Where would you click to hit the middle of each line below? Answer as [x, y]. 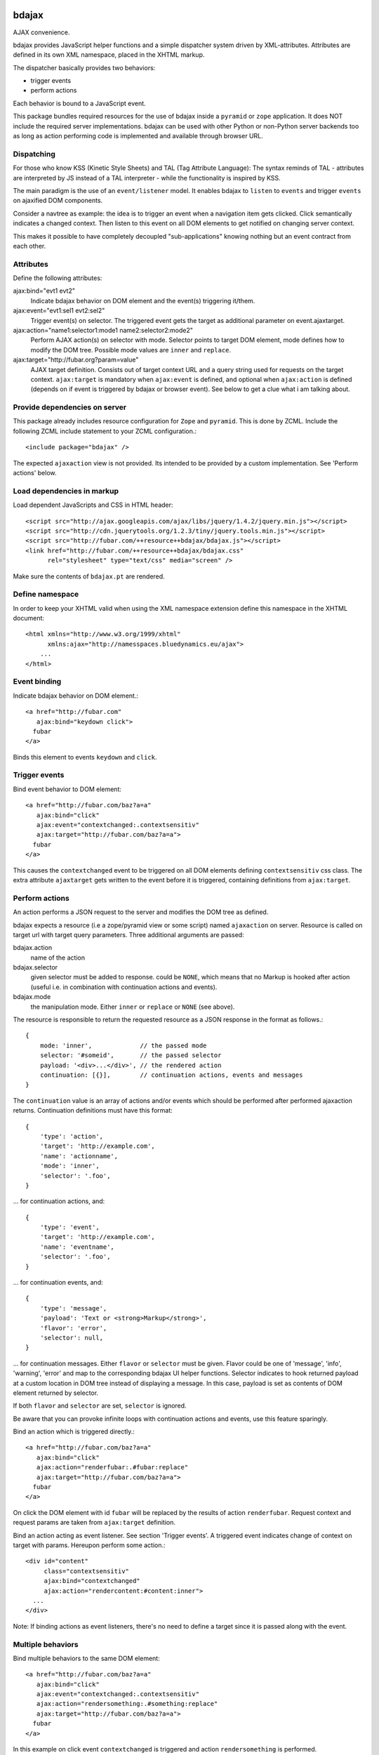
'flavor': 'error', [73, 1328]
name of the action [58, 958]
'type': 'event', [69, 1227]
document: [29, 618]
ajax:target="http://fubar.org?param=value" [76, 360]
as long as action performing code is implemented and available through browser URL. [138, 136]
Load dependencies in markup [66, 491]
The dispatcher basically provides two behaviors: [84, 67]
